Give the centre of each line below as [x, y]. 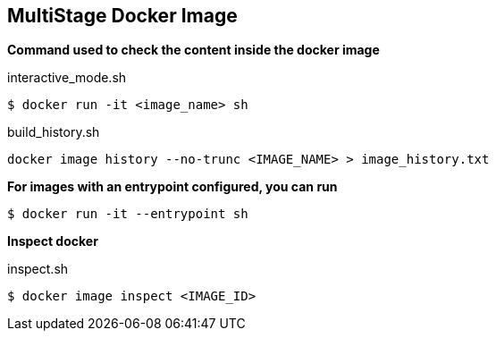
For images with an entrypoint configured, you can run [172, 187]
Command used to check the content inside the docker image [193, 50]
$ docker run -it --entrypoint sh [128, 214]
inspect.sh [38, 269]
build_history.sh [54, 132]
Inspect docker [53, 241]
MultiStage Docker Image [122, 16]
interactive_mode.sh [67, 78]
